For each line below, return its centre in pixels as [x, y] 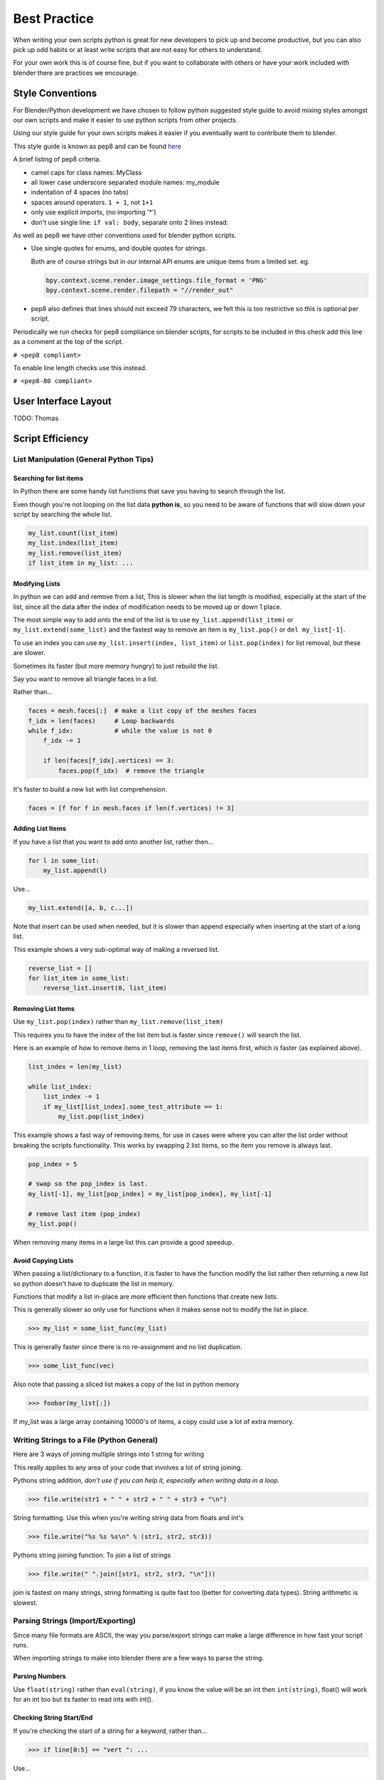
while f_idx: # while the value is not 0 [120, 731]
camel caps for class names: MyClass [86, 172]
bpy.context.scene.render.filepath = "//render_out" [140, 290]
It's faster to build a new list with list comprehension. [90, 789]
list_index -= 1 [71, 1097]
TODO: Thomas [36, 418]
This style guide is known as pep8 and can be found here [97, 146]
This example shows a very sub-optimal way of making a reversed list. [116, 949]
